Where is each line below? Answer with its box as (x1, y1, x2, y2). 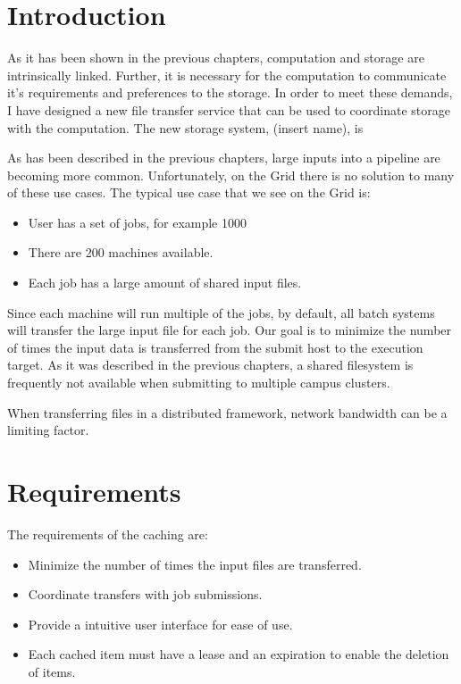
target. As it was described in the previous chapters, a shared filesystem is (7, 355, 414, 374)
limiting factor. (7, 421, 89, 439)
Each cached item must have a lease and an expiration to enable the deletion (28, 645, 449, 663)
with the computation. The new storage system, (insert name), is (7, 118, 364, 137)
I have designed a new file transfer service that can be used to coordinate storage (7, 100, 450, 119)
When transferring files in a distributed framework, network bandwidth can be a (7, 403, 448, 421)
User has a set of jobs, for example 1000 (28, 213, 247, 231)
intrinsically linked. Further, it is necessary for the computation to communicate (7, 65, 447, 84)
